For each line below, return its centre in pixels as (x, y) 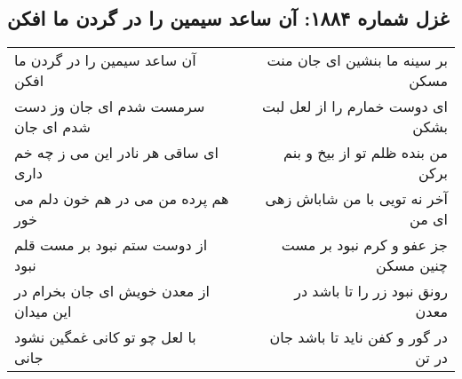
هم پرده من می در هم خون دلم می (122, 199)
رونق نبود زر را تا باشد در (371, 291)
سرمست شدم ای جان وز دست (110, 107)
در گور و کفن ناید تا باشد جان (358, 337)
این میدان (43, 312)
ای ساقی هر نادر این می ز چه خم (117, 153)
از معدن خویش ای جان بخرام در (112, 291)
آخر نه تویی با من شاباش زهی (356, 199)
